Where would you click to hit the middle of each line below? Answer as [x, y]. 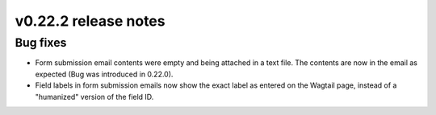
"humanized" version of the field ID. [94, 97]
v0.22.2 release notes [90, 21]
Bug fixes [41, 43]
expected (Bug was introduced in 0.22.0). [104, 74]
